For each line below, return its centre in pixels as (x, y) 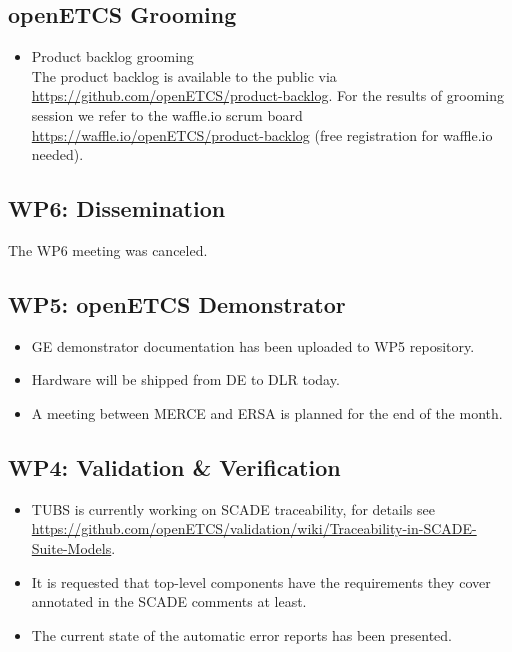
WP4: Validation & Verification (174, 466)
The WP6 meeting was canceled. (108, 249)
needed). (57, 154)
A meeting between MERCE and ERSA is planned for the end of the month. (267, 412)
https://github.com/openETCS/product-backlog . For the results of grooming (267, 95)
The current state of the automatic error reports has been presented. (242, 634)
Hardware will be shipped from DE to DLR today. (185, 379)
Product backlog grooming (112, 56)
